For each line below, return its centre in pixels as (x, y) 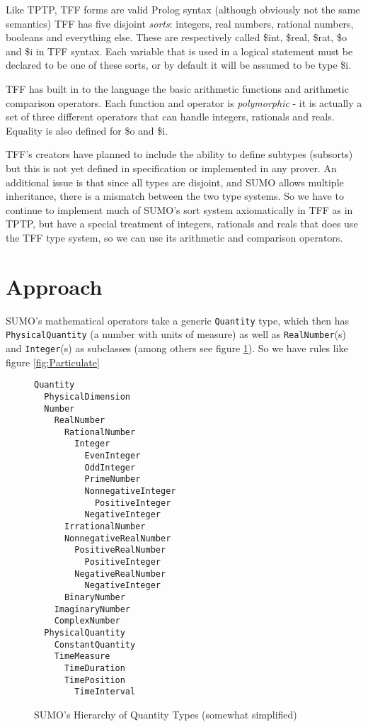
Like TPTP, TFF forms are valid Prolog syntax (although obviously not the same (183, 9)
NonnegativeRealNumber (117, 538)
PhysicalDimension (87, 396)
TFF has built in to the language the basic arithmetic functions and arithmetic (177, 88)
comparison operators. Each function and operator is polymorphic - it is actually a (184, 102)
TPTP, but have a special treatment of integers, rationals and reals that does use (182, 224)
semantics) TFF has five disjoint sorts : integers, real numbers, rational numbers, (180, 23)
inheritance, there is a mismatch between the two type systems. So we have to (175, 196)
